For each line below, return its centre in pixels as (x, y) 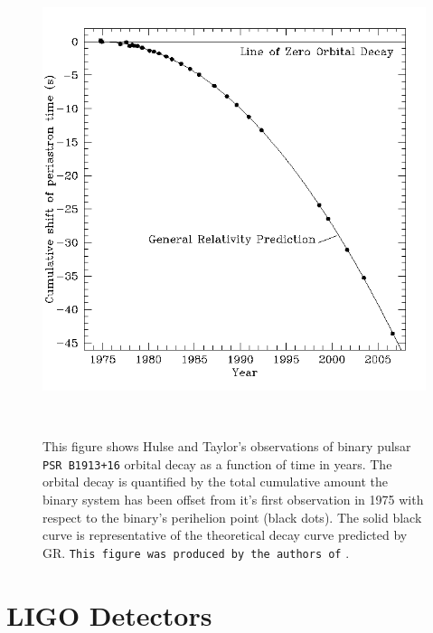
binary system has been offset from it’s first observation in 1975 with (233, 500)
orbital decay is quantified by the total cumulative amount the (216, 482)
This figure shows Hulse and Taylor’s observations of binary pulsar (227, 446)
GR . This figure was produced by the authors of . (196, 552)
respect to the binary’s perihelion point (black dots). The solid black (232, 517)
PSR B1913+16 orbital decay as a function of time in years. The (217, 463)
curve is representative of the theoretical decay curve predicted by (225, 535)
